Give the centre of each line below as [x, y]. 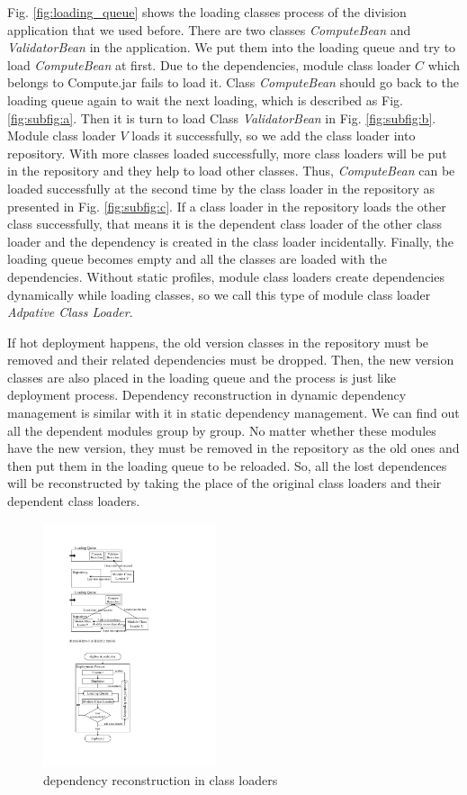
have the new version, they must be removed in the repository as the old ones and [233, 448]
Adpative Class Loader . [70, 312]
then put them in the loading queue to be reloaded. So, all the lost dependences [227, 465]
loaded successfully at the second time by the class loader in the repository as [221, 188]
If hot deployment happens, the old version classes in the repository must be [218, 342]
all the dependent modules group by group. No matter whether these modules [222, 430]
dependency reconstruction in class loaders [161, 779]
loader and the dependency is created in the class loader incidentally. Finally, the [231, 241]
